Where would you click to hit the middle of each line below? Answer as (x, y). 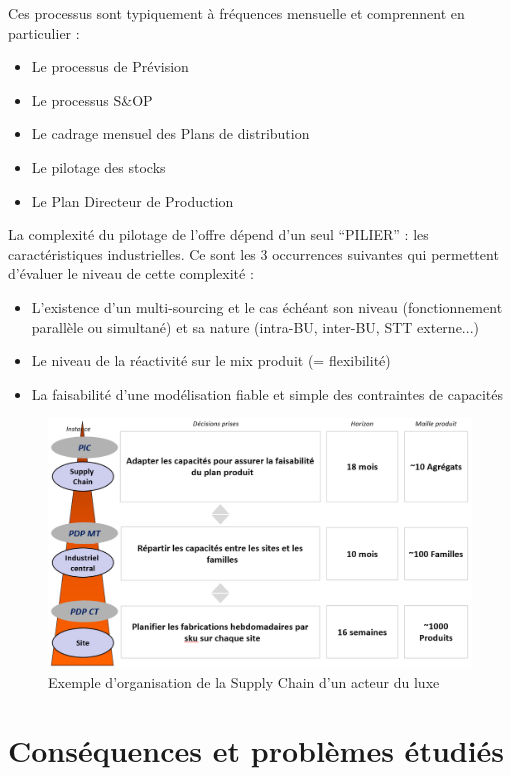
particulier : (44, 32)
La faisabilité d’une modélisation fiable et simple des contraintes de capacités (267, 393)
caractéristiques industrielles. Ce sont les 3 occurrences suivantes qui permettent (253, 253)
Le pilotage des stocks (98, 166)
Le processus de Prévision (110, 66)
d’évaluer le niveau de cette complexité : (131, 273)
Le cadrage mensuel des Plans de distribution (170, 133)
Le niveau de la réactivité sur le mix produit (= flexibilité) (211, 360)
